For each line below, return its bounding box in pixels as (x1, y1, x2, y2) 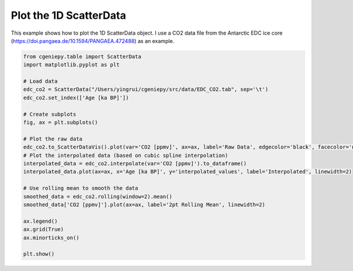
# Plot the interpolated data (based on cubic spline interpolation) (23, 152, 228, 159)
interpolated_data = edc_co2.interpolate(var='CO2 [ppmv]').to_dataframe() (23, 160, 247, 167)
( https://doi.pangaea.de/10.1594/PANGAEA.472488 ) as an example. (11, 37, 175, 44)
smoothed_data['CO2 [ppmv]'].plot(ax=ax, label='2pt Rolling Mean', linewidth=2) (23, 201, 266, 208)
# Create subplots (23, 111, 76, 118)
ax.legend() (23, 218, 58, 225)
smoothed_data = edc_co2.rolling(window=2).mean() (23, 193, 173, 200)
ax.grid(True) (23, 226, 64, 233)
